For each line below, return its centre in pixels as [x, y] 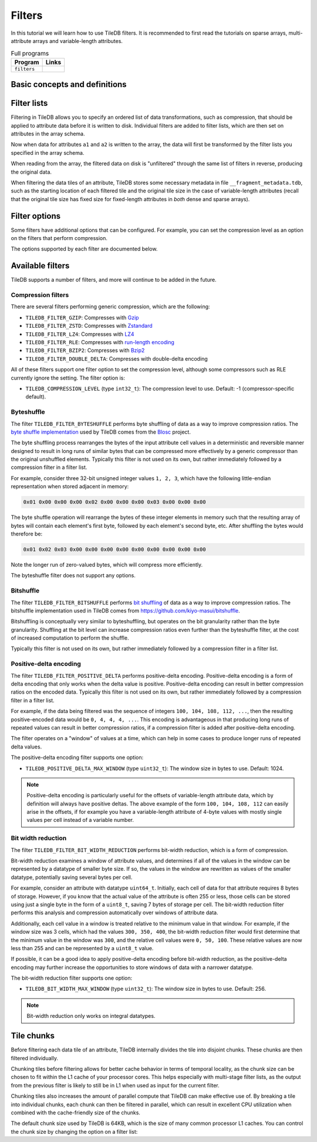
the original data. [31, 172]
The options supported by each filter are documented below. [84, 249]
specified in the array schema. [48, 152]
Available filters [40, 266]
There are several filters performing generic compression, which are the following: [111, 307]
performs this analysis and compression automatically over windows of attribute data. [114, 913]
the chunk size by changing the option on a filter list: [74, 1131]
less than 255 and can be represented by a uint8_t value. [82, 948]
